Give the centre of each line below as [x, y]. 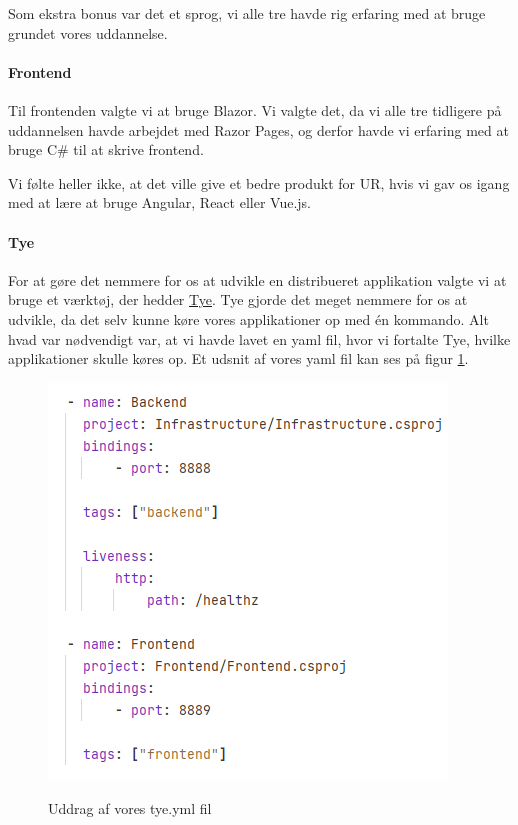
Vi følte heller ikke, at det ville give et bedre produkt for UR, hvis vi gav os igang [259, 182]
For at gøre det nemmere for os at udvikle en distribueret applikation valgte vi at [257, 279]
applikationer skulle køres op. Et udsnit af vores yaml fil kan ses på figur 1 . [238, 358]
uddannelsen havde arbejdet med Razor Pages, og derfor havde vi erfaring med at [258, 129]
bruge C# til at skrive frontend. [106, 149]
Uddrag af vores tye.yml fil [130, 808]
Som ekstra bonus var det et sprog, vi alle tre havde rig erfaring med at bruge [247, 13]
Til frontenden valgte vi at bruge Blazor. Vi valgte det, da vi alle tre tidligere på [255, 109]
